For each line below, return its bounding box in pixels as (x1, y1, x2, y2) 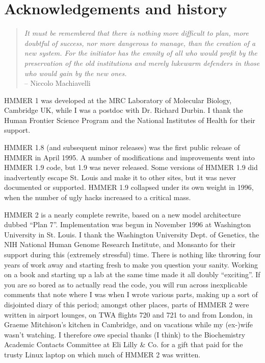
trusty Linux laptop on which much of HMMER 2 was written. (4, 349, 201, 359)
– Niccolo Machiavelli (24, 78, 91, 88)
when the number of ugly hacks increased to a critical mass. (4, 192, 191, 203)
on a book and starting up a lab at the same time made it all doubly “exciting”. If (4, 269, 260, 280)
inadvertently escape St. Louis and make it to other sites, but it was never (4, 172, 236, 182)
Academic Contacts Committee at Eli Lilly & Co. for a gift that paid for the (4, 339, 243, 350)
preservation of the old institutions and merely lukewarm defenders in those (24, 57, 260, 68)
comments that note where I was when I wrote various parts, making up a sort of (4, 289, 258, 300)
